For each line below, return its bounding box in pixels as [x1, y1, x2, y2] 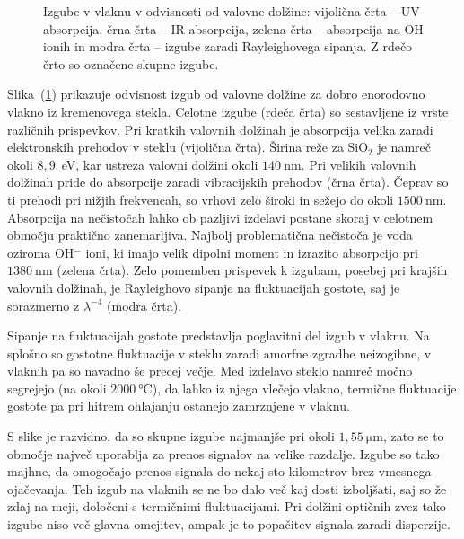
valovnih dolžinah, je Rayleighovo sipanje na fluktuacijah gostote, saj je [7, 278, 400, 296]
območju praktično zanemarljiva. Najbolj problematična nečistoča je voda [7, 225, 413, 244]
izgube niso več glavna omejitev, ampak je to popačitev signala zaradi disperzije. [7, 515, 451, 534]
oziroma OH [7, 243, 74, 261]
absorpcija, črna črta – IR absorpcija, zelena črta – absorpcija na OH [43, 19, 424, 38]
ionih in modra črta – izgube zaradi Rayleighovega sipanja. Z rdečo [43, 37, 413, 56]
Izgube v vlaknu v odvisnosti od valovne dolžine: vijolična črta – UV [43, 2, 420, 20]
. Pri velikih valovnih [301, 155, 416, 173]
